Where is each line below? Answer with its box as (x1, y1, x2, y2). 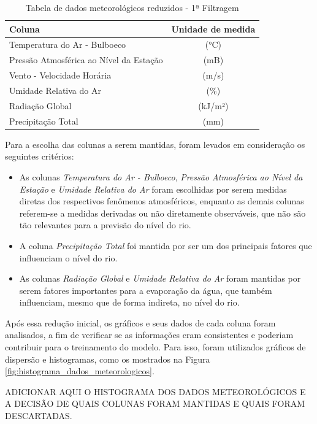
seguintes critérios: (5, 150, 74, 163)
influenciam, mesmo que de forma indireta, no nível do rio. (19, 296, 240, 309)
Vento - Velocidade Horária (9, 69, 112, 82)
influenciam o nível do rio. (19, 251, 118, 264)
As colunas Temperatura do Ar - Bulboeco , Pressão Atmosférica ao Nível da (19, 170, 303, 183)
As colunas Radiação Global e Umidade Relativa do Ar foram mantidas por (19, 272, 301, 285)
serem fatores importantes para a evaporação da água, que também (19, 283, 272, 296)
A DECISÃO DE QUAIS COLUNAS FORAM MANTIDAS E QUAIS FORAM (5, 397, 305, 410)
